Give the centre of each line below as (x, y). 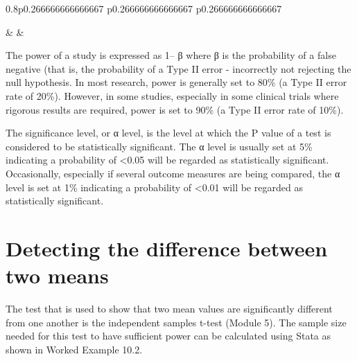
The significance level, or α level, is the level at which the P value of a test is (168, 133)
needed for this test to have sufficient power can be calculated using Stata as (168, 336)
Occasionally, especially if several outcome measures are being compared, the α (173, 173)
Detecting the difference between (167, 248)
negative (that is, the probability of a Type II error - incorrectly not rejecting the (178, 68)
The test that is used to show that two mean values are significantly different (169, 309)
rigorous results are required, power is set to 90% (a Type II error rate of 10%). (175, 109)
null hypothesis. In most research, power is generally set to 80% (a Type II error (176, 82)
